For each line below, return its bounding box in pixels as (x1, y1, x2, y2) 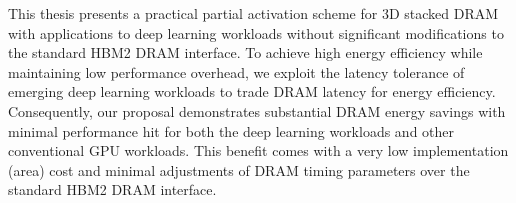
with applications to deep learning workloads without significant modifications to (8, 22, 504, 43)
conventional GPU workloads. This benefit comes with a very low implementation (8, 140, 509, 161)
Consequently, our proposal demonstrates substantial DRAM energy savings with (8, 100, 506, 121)
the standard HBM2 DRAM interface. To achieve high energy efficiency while (8, 42, 483, 63)
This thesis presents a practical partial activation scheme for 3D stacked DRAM (8, 3, 499, 23)
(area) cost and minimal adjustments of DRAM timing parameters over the (8, 159, 470, 180)
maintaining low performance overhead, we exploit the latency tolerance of (8, 61, 465, 82)
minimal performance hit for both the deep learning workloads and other (8, 120, 455, 141)
